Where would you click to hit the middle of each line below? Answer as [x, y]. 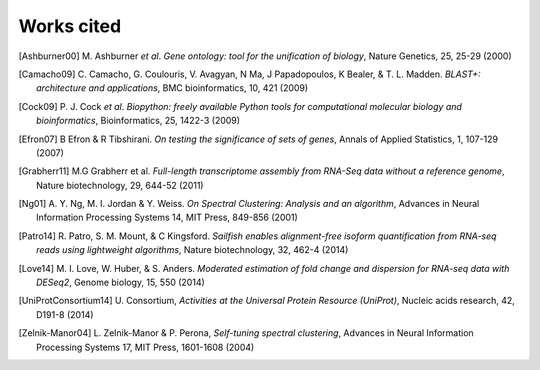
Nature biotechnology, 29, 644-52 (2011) [120, 185]
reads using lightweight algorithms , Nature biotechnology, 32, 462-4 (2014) [192, 250]
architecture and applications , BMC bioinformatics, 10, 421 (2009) [172, 88]
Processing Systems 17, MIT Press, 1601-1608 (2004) [145, 347]
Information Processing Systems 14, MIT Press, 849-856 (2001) [167, 217]
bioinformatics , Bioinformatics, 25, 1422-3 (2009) [138, 121]
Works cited [70, 26]
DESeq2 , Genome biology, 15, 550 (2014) [120, 282]
